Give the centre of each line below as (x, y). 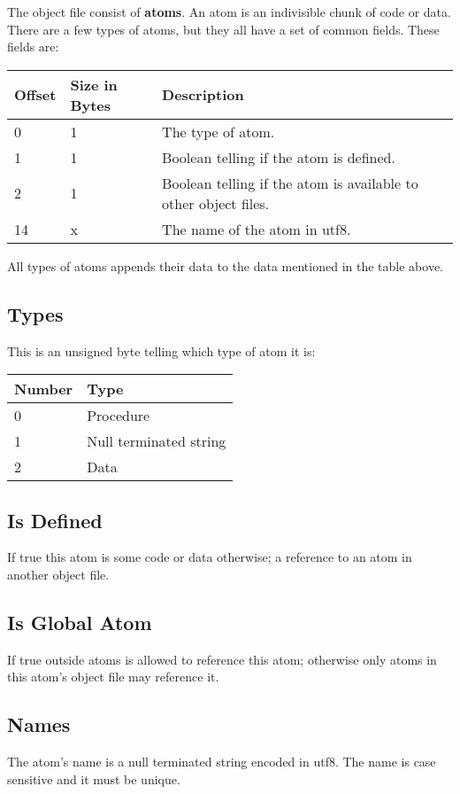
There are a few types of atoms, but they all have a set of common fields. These (223, 29)
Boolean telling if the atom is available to (290, 183)
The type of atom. (218, 131)
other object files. (216, 203)
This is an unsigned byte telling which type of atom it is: (161, 350)
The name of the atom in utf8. (257, 229)
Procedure (119, 416)
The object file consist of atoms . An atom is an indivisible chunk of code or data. (229, 12)
